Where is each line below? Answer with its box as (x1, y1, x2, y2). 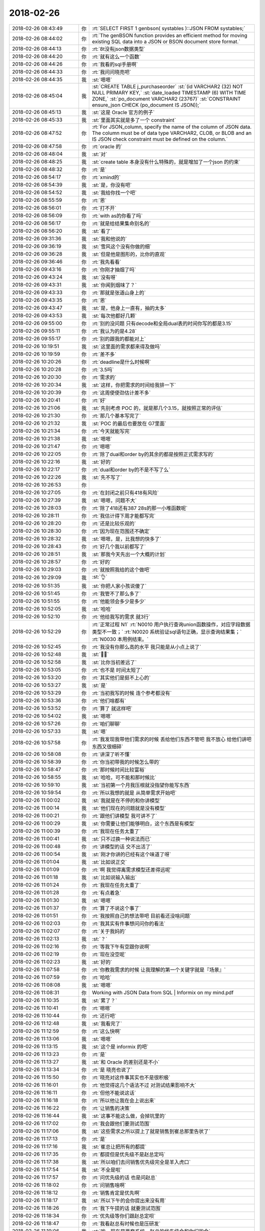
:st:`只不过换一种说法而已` (92, 835, 152, 842)
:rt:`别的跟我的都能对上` (92, 335, 146, 342)
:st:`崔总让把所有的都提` (92, 1143, 147, 1150)
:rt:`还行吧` (92, 1012, 117, 1019)
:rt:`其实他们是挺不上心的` (92, 674, 151, 681)
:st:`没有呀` (92, 274, 117, 281)
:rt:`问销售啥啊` (92, 1182, 127, 1189)
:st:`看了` (92, 227, 112, 234)
